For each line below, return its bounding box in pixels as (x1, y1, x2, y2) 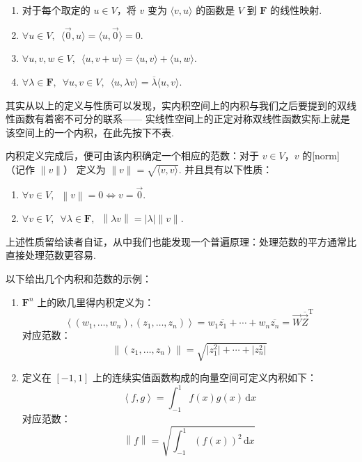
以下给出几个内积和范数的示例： (6, 271, 152, 285)
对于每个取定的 (22, 3, 90, 17)
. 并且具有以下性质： (178, 161, 273, 176)
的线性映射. (270, 3, 322, 17)
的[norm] (302, 148, 340, 163)
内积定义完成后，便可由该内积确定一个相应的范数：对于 (6, 148, 259, 163)
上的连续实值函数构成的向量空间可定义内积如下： (92, 370, 317, 385)
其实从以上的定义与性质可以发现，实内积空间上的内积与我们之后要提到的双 (6, 97, 347, 112)
